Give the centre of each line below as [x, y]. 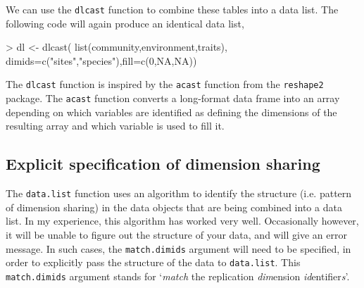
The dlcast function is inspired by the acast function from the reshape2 [165, 84]
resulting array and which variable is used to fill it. [115, 126]
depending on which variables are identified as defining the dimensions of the [171, 112]
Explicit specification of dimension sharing [163, 164]
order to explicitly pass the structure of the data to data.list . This [153, 262]
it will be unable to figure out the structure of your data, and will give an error [176, 234]
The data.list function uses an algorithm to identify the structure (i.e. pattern [179, 193]
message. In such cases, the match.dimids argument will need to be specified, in [178, 248]
